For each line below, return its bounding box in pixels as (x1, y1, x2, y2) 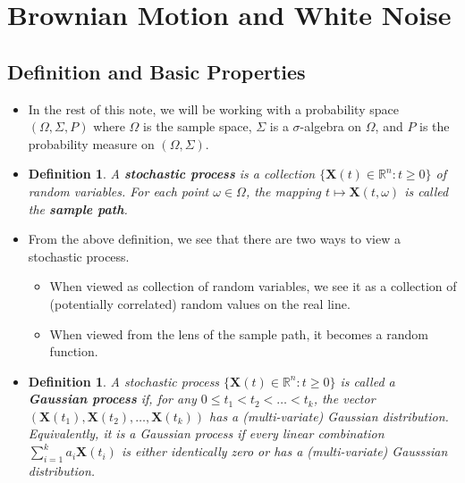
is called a (340, 371, 395, 390)
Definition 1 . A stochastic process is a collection (28, 164, 316, 183)
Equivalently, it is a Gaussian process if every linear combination (28, 424, 385, 443)
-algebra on (300, 117, 362, 136)
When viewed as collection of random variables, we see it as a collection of (49, 277, 457, 296)
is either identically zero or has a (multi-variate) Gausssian (121, 442, 448, 461)
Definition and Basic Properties (7, 57, 306, 85)
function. (49, 342, 98, 361)
